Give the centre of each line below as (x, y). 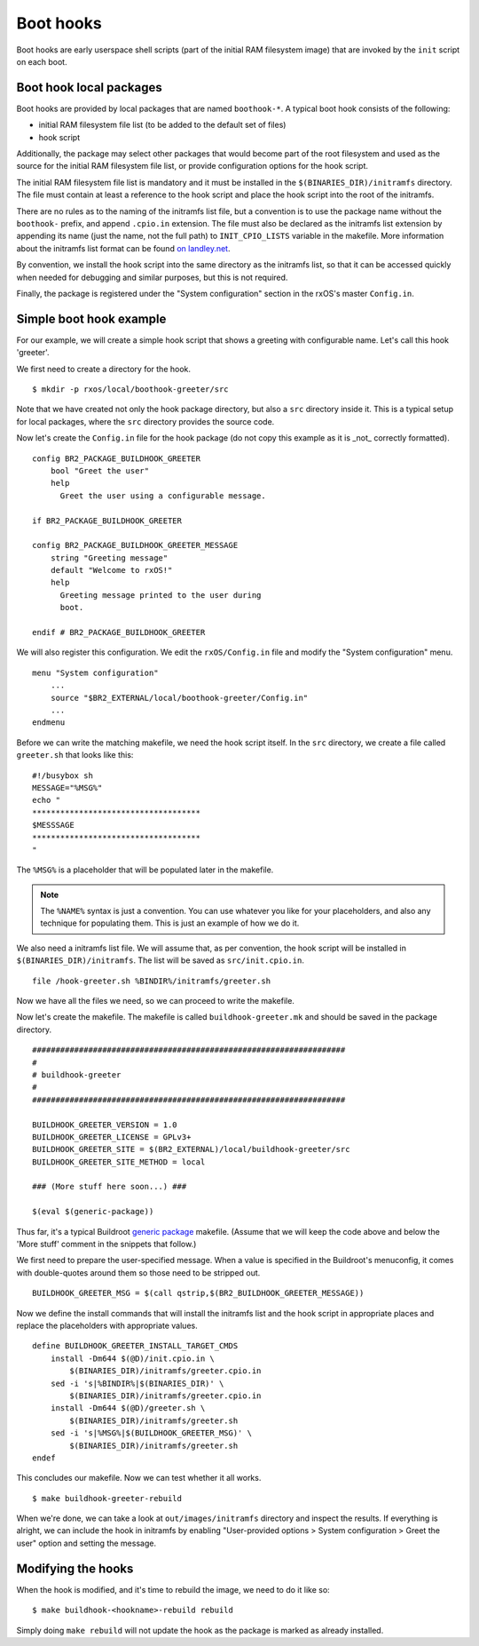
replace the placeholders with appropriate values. (107, 1325)
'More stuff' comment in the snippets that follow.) (106, 1244)
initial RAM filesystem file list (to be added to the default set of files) (162, 125)
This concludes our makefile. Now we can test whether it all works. (139, 1478)
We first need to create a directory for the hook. (103, 369)
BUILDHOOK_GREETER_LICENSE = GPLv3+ (112, 1137)
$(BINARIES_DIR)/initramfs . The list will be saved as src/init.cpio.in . (161, 960)
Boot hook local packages (90, 87)
